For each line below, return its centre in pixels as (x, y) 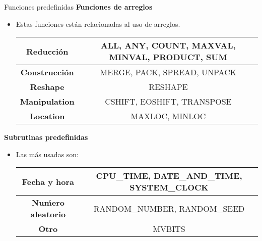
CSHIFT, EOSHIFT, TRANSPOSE (168, 102)
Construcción (47, 72)
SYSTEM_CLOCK (169, 187)
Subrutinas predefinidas (46, 137)
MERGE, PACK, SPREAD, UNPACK (168, 72)
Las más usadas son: (47, 154)
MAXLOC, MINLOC (168, 116)
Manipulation (47, 102)
